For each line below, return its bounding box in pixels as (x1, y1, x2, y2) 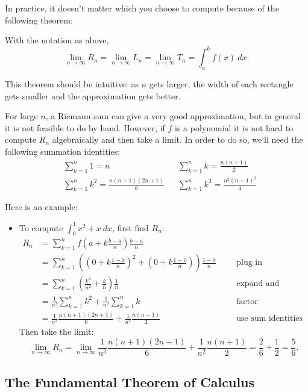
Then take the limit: (19, 325, 94, 338)
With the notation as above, (5, 34, 109, 46)
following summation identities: (5, 145, 121, 158)
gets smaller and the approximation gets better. (5, 89, 181, 102)
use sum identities (236, 314, 303, 323)
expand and (236, 279, 280, 288)
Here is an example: (5, 201, 78, 213)
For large (5, 110, 38, 122)
